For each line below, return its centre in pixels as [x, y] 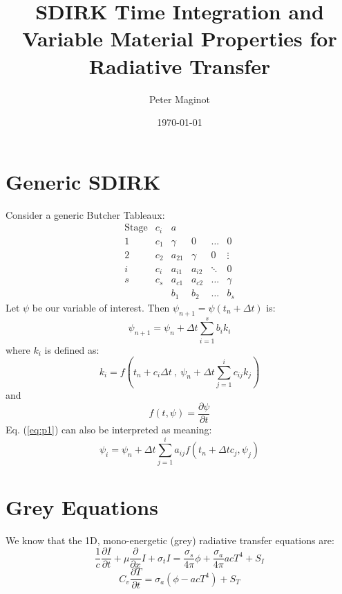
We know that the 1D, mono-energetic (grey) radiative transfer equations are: [170, 540]
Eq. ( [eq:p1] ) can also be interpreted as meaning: [109, 429]
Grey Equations [82, 506]
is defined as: [72, 349]
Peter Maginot [180, 99]
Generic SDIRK [83, 181]
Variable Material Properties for [180, 38]
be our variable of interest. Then [101, 307]
